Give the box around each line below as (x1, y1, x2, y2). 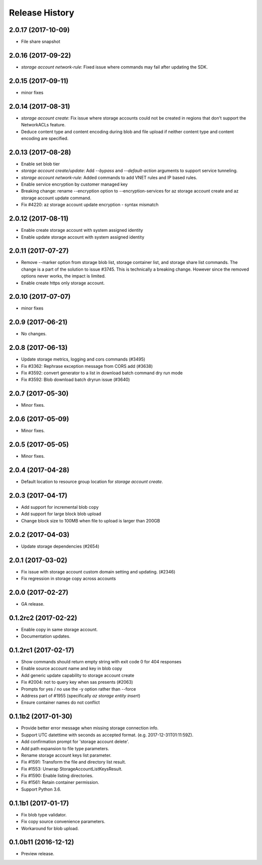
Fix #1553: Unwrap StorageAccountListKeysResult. (21, 766, 123, 772)
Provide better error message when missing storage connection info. (21, 725, 159, 731)
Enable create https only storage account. (21, 280, 105, 286)
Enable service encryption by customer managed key (21, 181, 128, 187)
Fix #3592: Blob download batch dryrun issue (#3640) (21, 377, 131, 382)
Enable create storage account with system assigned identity (21, 227, 143, 233)
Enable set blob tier (21, 161, 60, 167)
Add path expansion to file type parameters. (21, 745, 109, 751)
